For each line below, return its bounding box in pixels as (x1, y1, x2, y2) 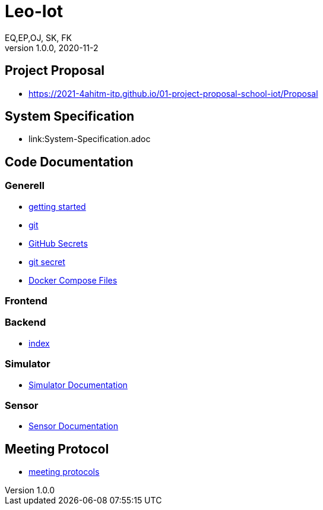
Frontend (5, 295, 47, 307)
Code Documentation (5, 154, 134, 169)
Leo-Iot (5, 1, 64, 21)
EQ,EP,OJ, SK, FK (5, 32, 72, 43)
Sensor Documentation (28, 421, 119, 432)
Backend (5, 316, 46, 329)
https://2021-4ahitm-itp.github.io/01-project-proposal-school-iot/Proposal (28, 88, 318, 99)
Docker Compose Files (28, 275, 118, 285)
